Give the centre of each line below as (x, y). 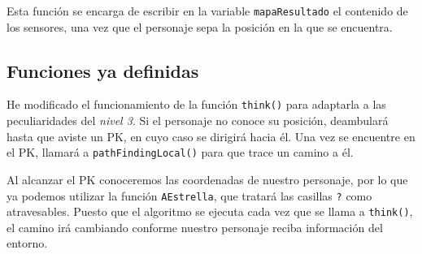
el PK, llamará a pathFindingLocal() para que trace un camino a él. (180, 152)
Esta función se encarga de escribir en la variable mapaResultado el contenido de (207, 11)
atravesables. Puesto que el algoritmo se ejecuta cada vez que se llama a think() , (210, 211)
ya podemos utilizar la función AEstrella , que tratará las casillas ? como (189, 195)
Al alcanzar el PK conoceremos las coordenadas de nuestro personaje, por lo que (207, 179)
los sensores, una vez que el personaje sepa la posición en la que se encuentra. (200, 26)
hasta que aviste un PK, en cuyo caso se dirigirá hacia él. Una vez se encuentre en (211, 136)
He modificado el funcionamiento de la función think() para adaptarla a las (196, 104)
